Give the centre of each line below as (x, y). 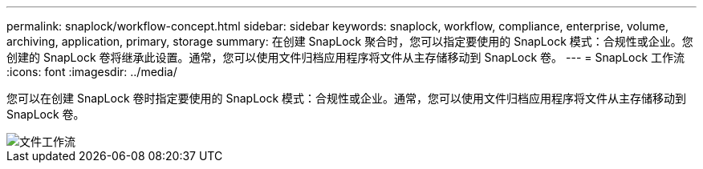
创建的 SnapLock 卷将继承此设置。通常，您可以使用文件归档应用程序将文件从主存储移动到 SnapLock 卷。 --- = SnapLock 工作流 (346, 57)
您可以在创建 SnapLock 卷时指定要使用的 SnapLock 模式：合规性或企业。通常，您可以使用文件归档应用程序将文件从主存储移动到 (347, 98)
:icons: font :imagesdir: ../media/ (92, 72)
